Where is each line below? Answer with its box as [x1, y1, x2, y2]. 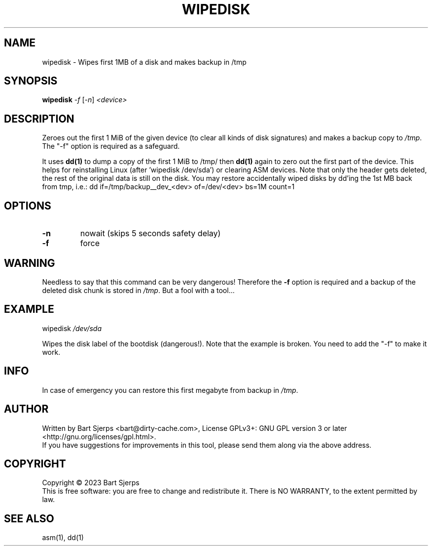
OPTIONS [4, 199, 51, 212]
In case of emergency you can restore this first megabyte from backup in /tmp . [42, 385, 298, 394]
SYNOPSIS [4, 75, 58, 87]
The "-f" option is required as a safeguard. [42, 142, 180, 151]
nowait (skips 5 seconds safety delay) [80, 228, 221, 239]
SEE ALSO [4, 512, 54, 525]
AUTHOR [4, 403, 49, 416]
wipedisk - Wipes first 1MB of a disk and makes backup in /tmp [42, 57, 247, 66]
